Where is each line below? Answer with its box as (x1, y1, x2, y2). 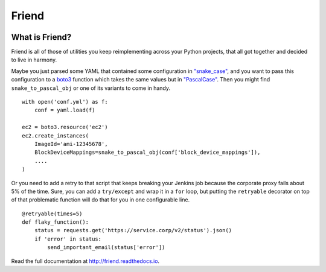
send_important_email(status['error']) (47, 244, 165, 251)
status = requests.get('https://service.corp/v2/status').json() (34, 227, 232, 234)
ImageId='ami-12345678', (34, 141, 108, 147)
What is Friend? (11, 32, 72, 42)
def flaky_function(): (22, 219, 89, 226)
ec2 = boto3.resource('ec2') (22, 124, 108, 131)
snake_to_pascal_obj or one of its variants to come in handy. (11, 84, 170, 92)
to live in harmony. (11, 56, 57, 63)
